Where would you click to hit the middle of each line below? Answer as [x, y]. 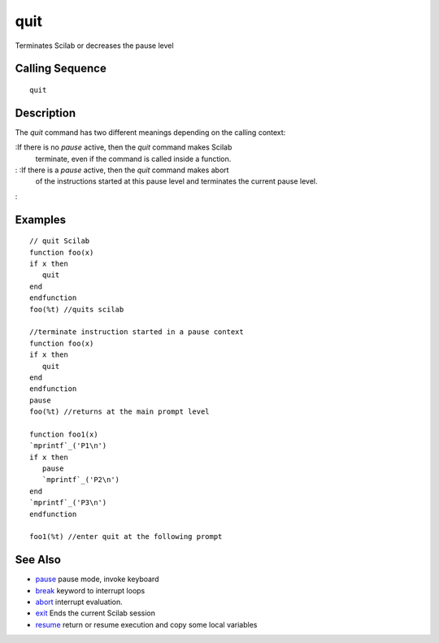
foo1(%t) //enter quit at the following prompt [126, 537]
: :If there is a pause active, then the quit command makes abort [122, 170]
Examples [41, 219]
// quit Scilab [60, 241]
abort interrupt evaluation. [79, 602]
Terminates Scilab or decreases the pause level [94, 46]
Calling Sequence [61, 69]
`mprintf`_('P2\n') [81, 480]
